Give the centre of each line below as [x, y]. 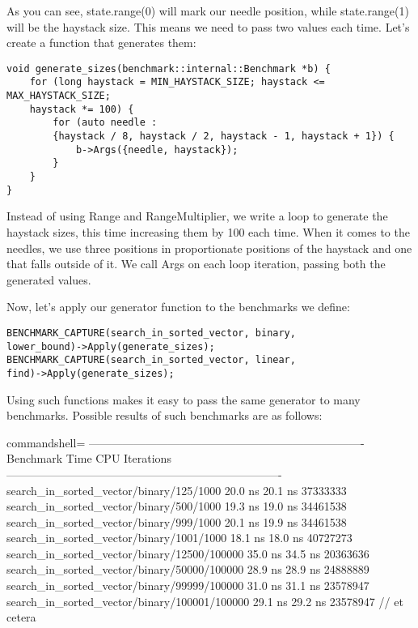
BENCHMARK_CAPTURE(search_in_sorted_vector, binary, [151, 333]
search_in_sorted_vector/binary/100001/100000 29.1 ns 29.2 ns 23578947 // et [205, 601]
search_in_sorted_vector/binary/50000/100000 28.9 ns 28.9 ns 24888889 [188, 569]
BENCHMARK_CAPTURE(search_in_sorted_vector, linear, [151, 360]
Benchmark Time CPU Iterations [89, 458]
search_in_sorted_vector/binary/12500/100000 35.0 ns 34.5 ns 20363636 [188, 553]
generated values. [49, 279]
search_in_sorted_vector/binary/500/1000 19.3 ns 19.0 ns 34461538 [177, 506]
